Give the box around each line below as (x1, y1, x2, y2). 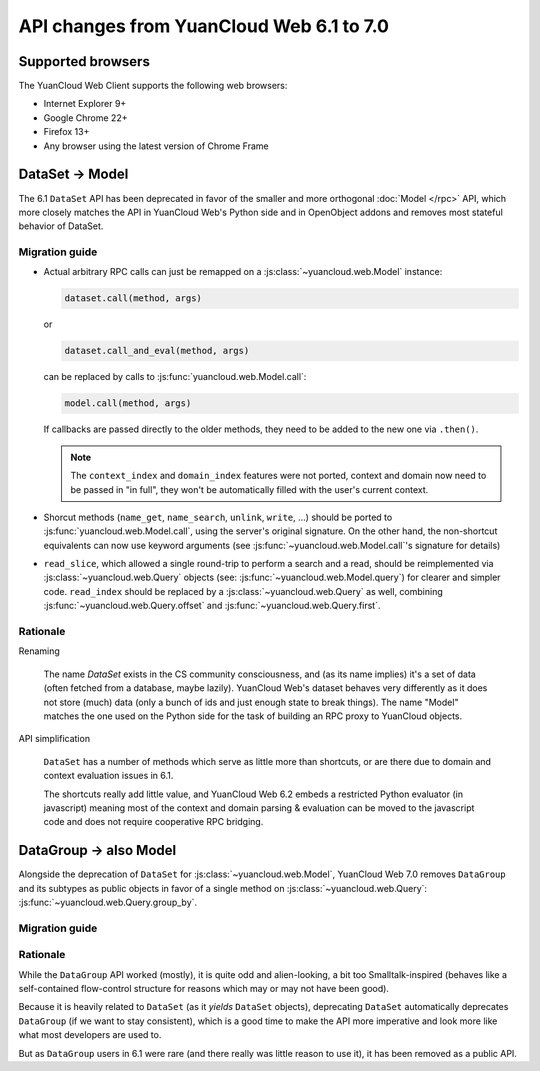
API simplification (18, 733, 90, 745)
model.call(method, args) (64, 398, 192, 409)
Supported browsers (18, 53, 150, 70)
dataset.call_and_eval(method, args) (64, 345, 250, 357)
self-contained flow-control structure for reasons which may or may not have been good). (18, 983, 390, 995)
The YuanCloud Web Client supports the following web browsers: (18, 80, 288, 92)
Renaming (18, 645, 60, 657)
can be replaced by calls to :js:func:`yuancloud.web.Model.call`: (43, 371, 307, 383)
